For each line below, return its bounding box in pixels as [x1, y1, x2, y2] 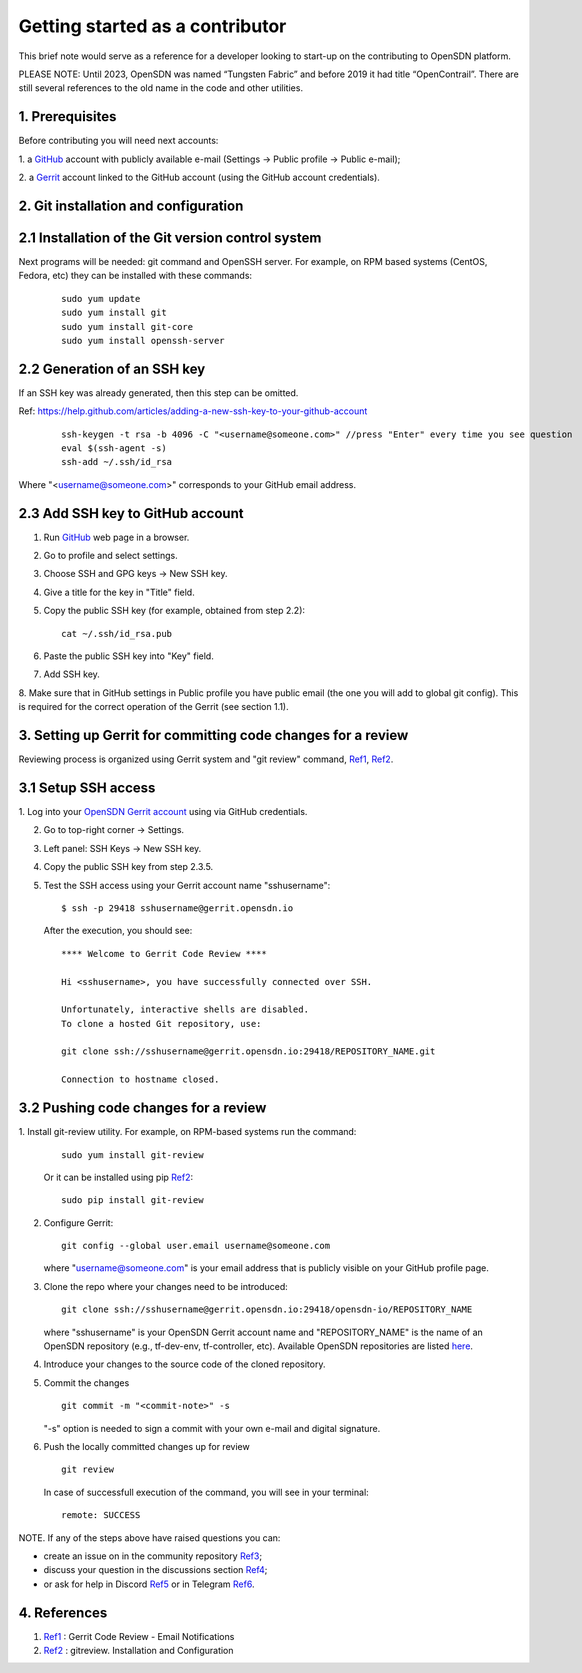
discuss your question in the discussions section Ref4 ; [43, 1564, 268, 1576]
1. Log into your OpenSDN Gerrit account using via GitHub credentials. [18, 805, 308, 817]
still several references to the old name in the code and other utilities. [18, 82, 304, 94]
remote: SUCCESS [61, 1510, 141, 1521]
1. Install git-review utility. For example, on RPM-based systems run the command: [18, 1126, 357, 1138]
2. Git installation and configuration [18, 197, 244, 214]
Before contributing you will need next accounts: [18, 135, 219, 147]
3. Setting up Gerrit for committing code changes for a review [18, 726, 409, 744]
